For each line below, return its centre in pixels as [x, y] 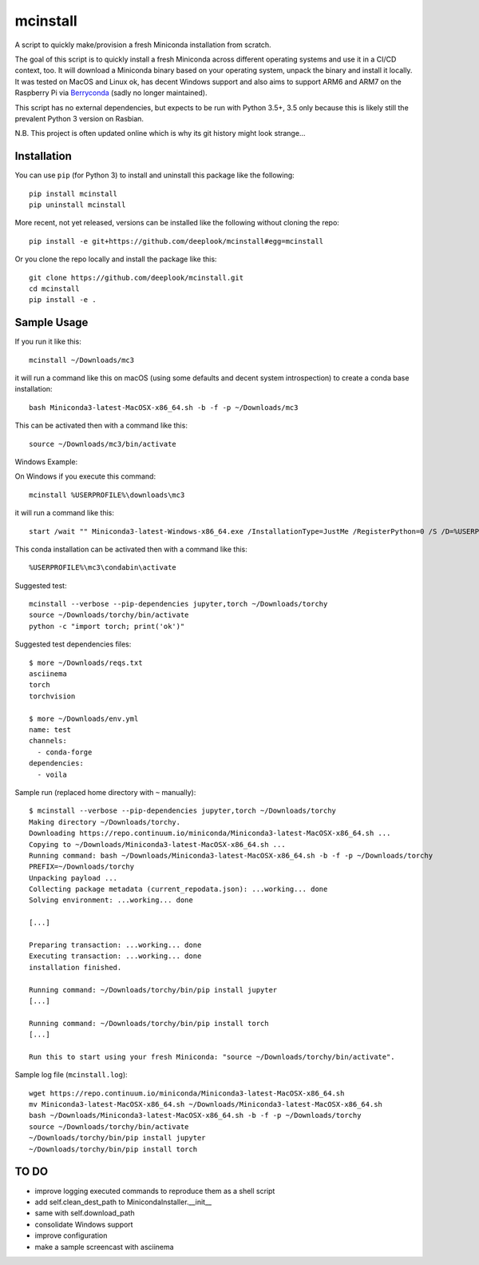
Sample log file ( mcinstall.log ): [71, 1075]
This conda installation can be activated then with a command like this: [131, 549]
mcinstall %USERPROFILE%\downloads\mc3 [107, 495]
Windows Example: [46, 461]
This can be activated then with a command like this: [101, 426]
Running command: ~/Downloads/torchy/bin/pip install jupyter [153, 990]
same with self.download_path [85, 1213]
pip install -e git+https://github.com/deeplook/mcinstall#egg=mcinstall [176, 241]
